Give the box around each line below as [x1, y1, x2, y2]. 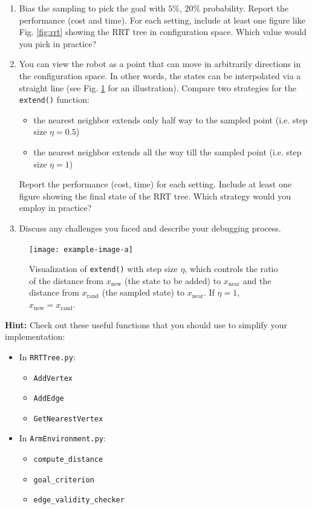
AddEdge [33, 394, 64, 403]
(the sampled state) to [102, 286, 184, 299]
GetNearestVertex [33, 414, 103, 423]
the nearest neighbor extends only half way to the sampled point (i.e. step [33, 113, 308, 126]
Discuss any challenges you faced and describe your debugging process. [19, 221, 281, 234]
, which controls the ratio [184, 262, 278, 275]
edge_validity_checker [33, 496, 125, 505]
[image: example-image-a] [29, 245, 133, 254]
